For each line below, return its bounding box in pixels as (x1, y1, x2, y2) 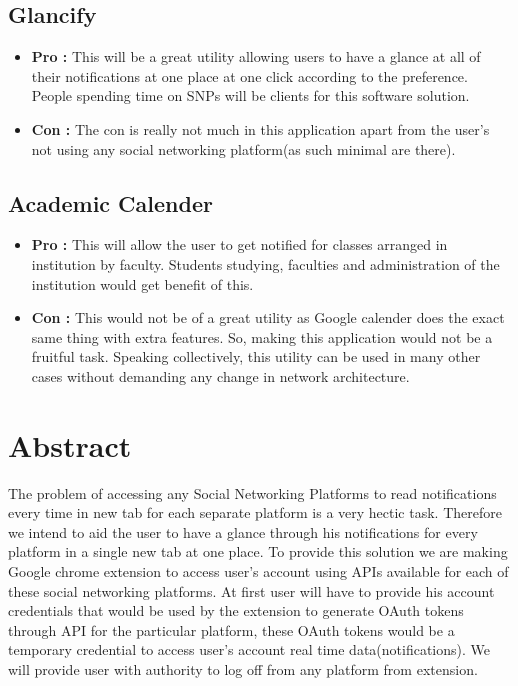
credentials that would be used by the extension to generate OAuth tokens (8, 600, 464, 621)
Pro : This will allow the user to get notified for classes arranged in (31, 234, 448, 255)
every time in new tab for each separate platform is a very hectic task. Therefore (8, 502, 502, 523)
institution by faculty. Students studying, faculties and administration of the (31, 253, 500, 274)
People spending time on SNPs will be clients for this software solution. (31, 85, 470, 106)
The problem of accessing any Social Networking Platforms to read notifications (8, 482, 497, 503)
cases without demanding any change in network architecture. (31, 365, 410, 386)
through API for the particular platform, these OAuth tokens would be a (8, 619, 455, 640)
